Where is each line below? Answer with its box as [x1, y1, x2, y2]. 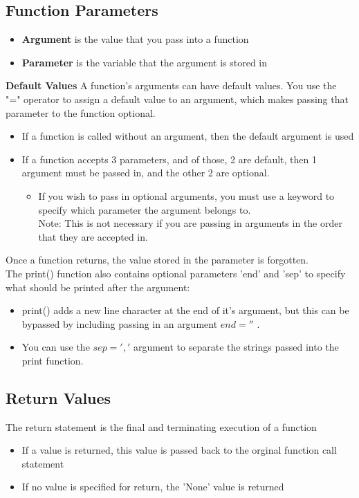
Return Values [6, 387, 111, 408]
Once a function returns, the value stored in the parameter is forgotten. [6, 252, 309, 267]
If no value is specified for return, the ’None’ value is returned [21, 479, 284, 494]
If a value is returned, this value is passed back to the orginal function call [21, 443, 337, 457]
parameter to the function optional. [6, 105, 156, 120]
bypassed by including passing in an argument [21, 316, 218, 331]
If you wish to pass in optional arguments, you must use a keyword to [38, 188, 335, 203]
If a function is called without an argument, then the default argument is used [21, 129, 354, 143]
